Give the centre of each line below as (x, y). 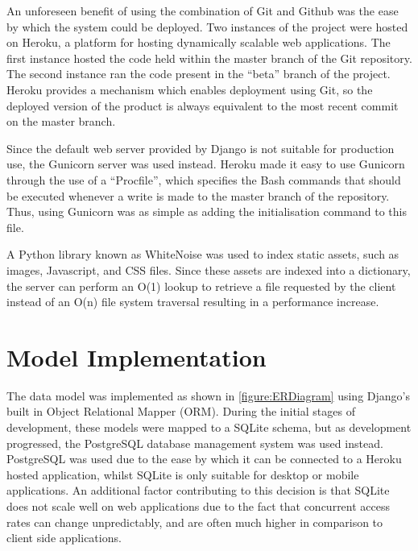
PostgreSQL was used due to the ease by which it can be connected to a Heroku (204, 459)
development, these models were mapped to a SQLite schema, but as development (209, 427)
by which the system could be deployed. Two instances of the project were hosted (207, 26)
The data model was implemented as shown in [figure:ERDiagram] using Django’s (208, 395)
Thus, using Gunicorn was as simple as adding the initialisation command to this (207, 211)
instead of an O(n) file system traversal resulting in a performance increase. (193, 302)
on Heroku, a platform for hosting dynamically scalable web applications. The (199, 42)
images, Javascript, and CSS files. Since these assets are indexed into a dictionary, (209, 269)
